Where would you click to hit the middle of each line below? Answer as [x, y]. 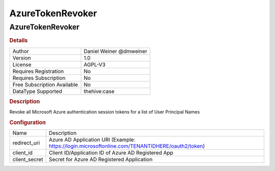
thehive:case [99, 91]
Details [19, 41]
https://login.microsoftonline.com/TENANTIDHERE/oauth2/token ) [127, 146]
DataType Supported [37, 91]
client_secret [28, 159]
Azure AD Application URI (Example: [92, 140]
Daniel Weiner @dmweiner [116, 51]
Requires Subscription [39, 78]
